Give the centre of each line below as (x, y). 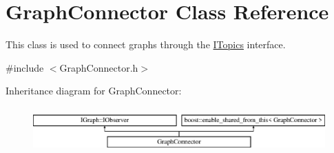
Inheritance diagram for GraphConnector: (94, 91)
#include (25, 67)
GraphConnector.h (99, 67)
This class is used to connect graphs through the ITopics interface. (146, 44)
